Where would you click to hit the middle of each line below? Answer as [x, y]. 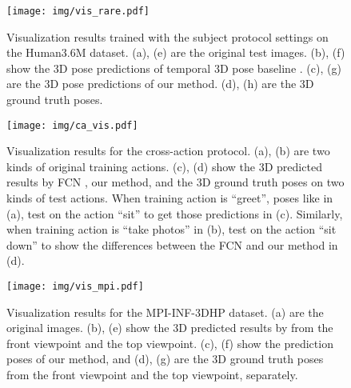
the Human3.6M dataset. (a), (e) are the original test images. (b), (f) [176, 52]
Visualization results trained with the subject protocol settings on [168, 36]
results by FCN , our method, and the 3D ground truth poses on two [175, 182]
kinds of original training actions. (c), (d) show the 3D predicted [164, 166]
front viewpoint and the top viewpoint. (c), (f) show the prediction [170, 343]
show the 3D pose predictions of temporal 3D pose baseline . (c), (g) [174, 68]
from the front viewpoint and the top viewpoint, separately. [152, 375]
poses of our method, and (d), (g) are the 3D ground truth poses [165, 359]
